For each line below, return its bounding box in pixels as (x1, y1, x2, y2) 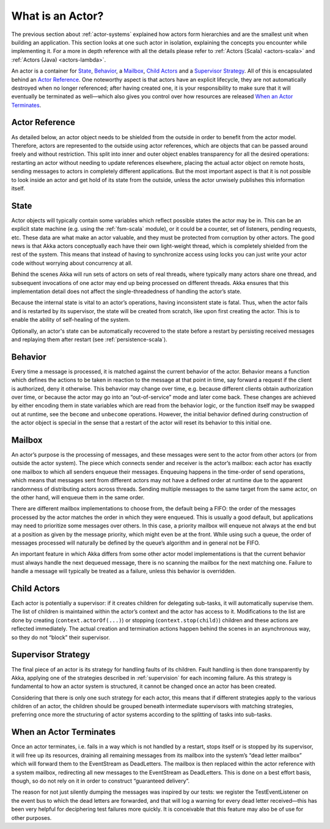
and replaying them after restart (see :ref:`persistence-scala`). (11, 336, 167, 343)
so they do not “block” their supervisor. (11, 634, 110, 641)
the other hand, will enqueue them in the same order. (11, 494, 145, 501)
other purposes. (11, 814, 52, 821)
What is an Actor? (11, 9, 104, 23)
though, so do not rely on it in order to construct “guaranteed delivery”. (11, 777, 190, 784)
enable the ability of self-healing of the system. (11, 316, 131, 324)
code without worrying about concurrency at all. (11, 259, 133, 267)
